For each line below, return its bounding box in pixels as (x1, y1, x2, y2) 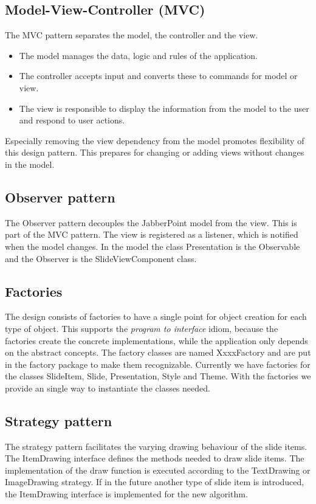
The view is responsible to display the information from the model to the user (19, 102, 309, 114)
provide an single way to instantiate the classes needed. (5, 381, 210, 394)
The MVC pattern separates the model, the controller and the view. (5, 29, 258, 41)
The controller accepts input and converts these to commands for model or (19, 69, 298, 82)
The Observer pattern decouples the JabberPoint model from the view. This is (5, 216, 297, 229)
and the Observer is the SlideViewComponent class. (5, 252, 197, 264)
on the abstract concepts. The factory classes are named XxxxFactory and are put (5, 346, 311, 359)
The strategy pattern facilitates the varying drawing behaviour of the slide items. (5, 440, 307, 452)
